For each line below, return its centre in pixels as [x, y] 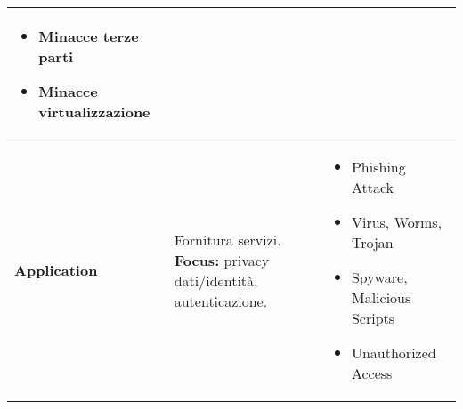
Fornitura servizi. [227, 239]
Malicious [381, 297]
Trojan [372, 242]
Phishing [378, 167]
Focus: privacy [222, 260]
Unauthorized [394, 353]
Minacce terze [89, 36]
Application [56, 270]
